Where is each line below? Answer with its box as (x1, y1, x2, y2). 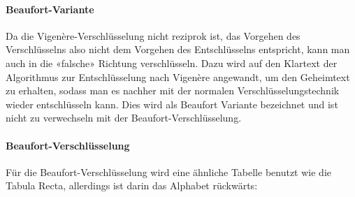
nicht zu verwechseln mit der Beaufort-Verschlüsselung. (6, 110, 242, 125)
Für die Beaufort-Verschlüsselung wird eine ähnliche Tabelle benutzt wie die (6, 164, 331, 179)
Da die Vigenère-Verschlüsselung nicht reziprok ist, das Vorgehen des (6, 28, 300, 43)
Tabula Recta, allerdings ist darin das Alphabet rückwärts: (6, 178, 258, 193)
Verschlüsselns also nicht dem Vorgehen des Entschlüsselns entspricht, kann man (6, 42, 350, 57)
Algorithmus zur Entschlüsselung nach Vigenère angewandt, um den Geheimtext (6, 69, 350, 84)
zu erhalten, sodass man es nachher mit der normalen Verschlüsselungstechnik (6, 83, 340, 98)
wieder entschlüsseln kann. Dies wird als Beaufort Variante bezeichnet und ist (6, 96, 338, 111)
